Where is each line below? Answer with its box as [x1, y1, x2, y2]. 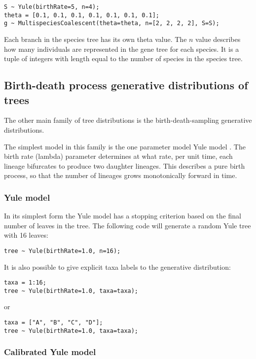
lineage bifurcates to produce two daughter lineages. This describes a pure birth [4, 160, 245, 171]
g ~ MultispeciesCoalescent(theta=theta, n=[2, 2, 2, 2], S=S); [4, 20, 219, 27]
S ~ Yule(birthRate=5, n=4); [4, 3, 100, 10]
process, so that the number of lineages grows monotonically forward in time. [4, 170, 237, 180]
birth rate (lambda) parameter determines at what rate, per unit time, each [4, 151, 233, 161]
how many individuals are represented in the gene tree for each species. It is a [4, 43, 239, 54]
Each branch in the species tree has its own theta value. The [4, 34, 187, 44]
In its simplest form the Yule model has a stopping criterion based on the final [4, 211, 241, 221]
